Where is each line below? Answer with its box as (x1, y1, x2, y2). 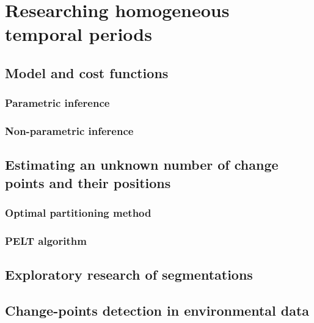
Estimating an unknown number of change (5, 155, 279, 174)
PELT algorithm (5, 233, 87, 248)
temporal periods (5, 21, 152, 46)
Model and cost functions (5, 63, 169, 82)
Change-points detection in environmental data (5, 301, 310, 320)
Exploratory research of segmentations (5, 265, 253, 284)
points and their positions (5, 173, 171, 192)
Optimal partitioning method (5, 205, 152, 220)
